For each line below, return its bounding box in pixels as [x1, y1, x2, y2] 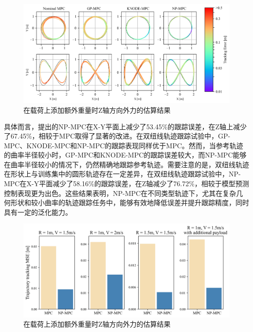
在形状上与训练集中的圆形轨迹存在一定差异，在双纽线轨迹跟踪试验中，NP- [4, 169, 241, 179]
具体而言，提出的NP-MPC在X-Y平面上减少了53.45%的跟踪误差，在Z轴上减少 [4, 121, 247, 131]
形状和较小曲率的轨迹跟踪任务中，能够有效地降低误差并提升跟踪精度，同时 [10, 197, 249, 208]
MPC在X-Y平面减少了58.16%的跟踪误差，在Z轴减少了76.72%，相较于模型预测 [4, 178, 249, 189]
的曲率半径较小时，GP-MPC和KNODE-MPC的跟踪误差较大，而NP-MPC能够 [4, 150, 247, 160]
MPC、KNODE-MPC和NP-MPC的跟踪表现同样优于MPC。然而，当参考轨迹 [4, 140, 243, 150]
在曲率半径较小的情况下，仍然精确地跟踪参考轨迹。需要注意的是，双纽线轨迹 [4, 159, 249, 169]
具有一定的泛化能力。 [4, 207, 72, 217]
